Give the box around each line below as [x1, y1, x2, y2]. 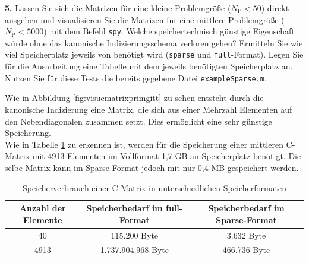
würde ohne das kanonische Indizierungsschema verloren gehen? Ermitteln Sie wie [5, 36, 303, 49]
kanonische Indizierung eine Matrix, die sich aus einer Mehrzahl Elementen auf [5, 103, 292, 115]
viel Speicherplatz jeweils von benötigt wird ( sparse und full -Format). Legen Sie [5, 48, 304, 61]
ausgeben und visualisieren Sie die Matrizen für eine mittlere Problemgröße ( [5, 13, 285, 26]
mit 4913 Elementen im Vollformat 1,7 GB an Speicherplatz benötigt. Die [32, 150, 301, 162]
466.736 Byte [222, 243, 270, 256]
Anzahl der [19, 202, 66, 214]
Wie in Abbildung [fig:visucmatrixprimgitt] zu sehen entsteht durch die [5, 91, 264, 104]
